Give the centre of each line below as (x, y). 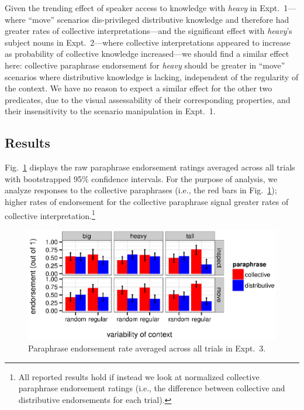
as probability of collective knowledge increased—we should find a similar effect (147, 54)
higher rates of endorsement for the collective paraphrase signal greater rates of (147, 201)
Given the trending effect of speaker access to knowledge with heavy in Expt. (142, 8)
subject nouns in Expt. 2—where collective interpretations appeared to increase (148, 42)
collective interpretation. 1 (50, 214)
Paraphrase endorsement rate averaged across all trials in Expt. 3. (147, 348)
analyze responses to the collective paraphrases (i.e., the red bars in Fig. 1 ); (141, 190)
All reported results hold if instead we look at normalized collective (139, 376)
